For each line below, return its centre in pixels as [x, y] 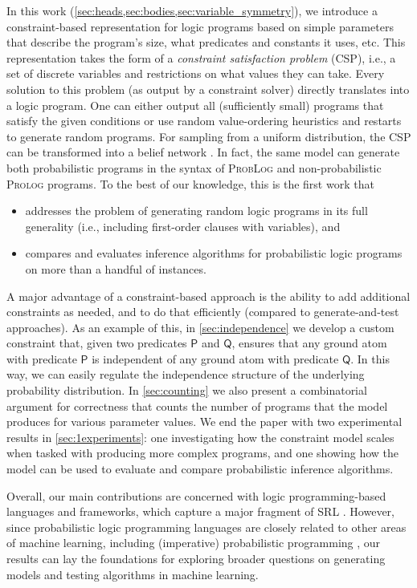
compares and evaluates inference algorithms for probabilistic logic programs [214, 253]
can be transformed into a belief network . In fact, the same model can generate [203, 152]
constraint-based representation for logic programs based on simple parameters [200, 26]
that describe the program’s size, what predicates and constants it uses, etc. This [206, 42]
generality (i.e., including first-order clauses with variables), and [183, 226]
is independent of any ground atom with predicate [215, 358]
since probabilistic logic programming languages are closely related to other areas [206, 527]
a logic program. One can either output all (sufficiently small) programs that [195, 105]
